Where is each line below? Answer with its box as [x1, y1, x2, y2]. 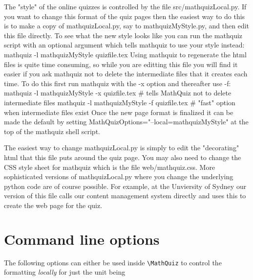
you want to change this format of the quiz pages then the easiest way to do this [4, 11, 245, 21]
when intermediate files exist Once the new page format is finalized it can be [4, 107, 233, 117]
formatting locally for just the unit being [4, 267, 126, 277]
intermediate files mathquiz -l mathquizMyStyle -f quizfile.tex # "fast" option [4, 97, 235, 107]
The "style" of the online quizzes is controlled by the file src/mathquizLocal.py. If [4, 1, 247, 11]
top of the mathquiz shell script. [4, 126, 100, 136]
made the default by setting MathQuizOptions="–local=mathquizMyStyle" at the [4, 117, 249, 127]
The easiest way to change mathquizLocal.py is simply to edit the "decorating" [4, 142, 239, 153]
